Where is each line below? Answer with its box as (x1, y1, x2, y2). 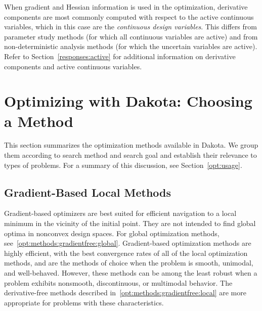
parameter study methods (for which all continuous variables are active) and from (4, 31, 258, 41)
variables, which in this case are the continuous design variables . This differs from (4, 21, 257, 32)
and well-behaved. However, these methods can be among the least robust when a (4, 268, 257, 278)
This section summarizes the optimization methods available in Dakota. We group (4, 140, 258, 150)
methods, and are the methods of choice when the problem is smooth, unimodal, (4, 257, 253, 268)
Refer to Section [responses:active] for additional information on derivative (4, 51, 236, 61)
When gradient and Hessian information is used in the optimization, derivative (4, 2, 248, 12)
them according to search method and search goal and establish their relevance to (4, 150, 257, 160)
